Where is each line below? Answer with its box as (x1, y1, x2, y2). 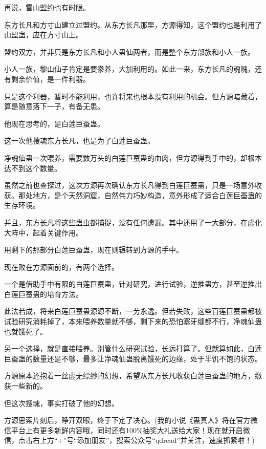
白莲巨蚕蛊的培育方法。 (4, 288, 83, 299)
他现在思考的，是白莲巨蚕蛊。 (4, 118, 104, 129)
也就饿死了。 (4, 326, 47, 336)
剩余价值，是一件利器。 (11, 73, 90, 84)
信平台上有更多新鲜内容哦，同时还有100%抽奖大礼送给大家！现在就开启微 (4, 424, 250, 435)
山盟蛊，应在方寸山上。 (4, 29, 83, 40)
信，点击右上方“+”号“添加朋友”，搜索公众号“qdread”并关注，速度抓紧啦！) (4, 435, 255, 445)
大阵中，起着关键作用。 (4, 227, 83, 238)
